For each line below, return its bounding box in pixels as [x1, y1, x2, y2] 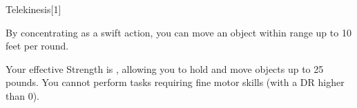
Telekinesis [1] [6, 2, 61, 16]
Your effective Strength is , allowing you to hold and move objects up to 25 [6, 61, 324, 76]
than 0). [6, 88, 40, 102]
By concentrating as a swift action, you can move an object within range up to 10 [6, 25, 351, 39]
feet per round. [6, 39, 69, 53]
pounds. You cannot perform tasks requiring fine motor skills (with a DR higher [6, 75, 345, 89]
